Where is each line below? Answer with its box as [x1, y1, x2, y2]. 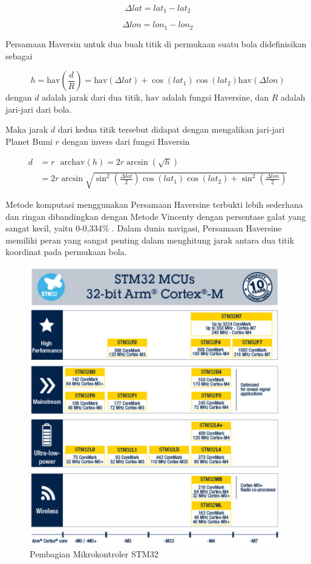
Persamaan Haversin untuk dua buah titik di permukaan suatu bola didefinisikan [5, 37, 307, 50]
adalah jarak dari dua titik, [42, 91, 143, 104]
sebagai [5, 49, 33, 62]
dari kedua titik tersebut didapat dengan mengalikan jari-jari [57, 123, 285, 136]
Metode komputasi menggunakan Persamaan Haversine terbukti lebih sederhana [5, 198, 303, 211]
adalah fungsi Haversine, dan [162, 91, 269, 104]
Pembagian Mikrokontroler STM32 [30, 548, 159, 560]
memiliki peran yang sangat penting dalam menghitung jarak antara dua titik [5, 233, 295, 246]
